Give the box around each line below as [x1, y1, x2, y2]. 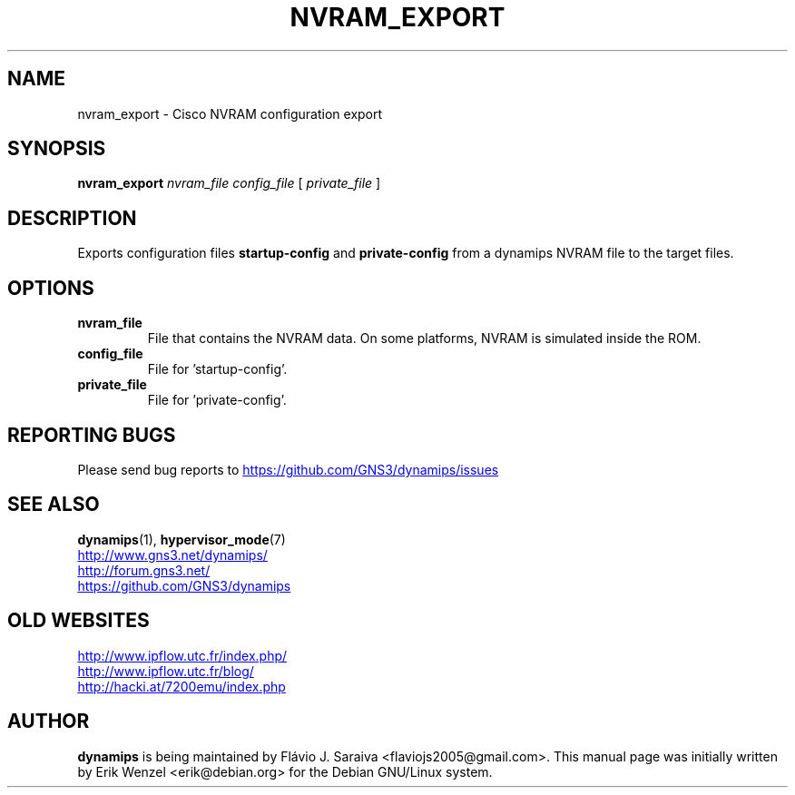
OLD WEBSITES [7, 609, 150, 633]
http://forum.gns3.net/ [77, 562, 211, 578]
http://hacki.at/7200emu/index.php [77, 678, 286, 694]
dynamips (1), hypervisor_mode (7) [77, 531, 286, 547]
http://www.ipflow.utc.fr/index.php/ [77, 647, 288, 663]
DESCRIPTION [7, 206, 137, 230]
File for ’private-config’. [147, 392, 287, 408]
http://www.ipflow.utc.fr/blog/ [77, 662, 254, 679]
